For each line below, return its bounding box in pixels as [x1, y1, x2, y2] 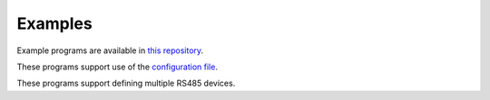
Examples [16, 14, 93, 33]
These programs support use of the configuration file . [16, 61, 218, 72]
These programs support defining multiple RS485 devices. [16, 77, 236, 89]
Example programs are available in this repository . [16, 45, 204, 56]
